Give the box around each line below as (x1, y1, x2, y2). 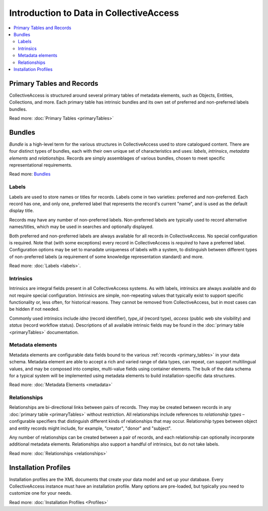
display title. (9, 208, 34, 214)
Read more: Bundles (9, 171, 51, 177)
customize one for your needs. (9, 490, 72, 496)
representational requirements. (9, 162, 72, 168)
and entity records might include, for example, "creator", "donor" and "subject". (9, 425, 172, 431)
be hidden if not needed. (9, 306, 60, 312)
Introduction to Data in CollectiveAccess (9, 7, 179, 18)
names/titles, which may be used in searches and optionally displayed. (9, 224, 154, 230)
